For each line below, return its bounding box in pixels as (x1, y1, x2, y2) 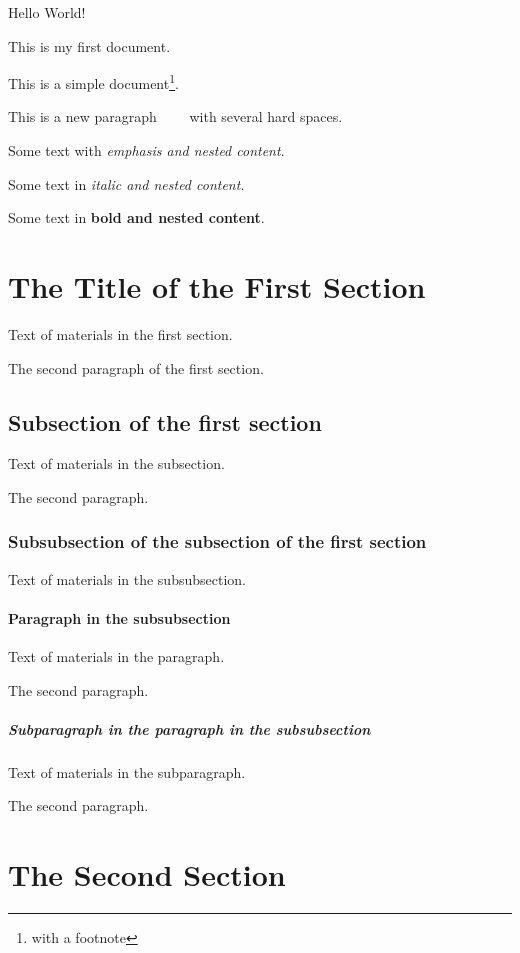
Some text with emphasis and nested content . (8, 140, 285, 161)
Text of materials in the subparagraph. (8, 761, 246, 782)
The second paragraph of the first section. (8, 357, 264, 378)
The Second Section (8, 854, 286, 895)
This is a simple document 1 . (8, 70, 179, 93)
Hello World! (8, 2, 86, 22)
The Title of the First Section (8, 266, 426, 306)
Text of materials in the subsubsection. (8, 568, 246, 589)
